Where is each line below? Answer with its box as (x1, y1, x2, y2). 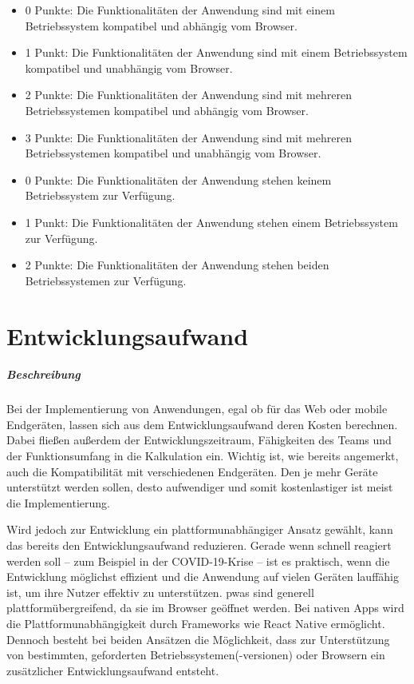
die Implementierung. (6, 494, 110, 511)
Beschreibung (6, 366, 81, 383)
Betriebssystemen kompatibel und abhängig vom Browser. (25, 101, 309, 118)
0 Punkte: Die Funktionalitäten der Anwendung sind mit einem (25, 2, 335, 18)
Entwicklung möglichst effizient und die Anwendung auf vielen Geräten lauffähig (6, 568, 399, 585)
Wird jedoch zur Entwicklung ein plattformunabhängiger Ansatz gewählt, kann (6, 521, 393, 538)
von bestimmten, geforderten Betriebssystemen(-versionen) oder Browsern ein (6, 646, 385, 663)
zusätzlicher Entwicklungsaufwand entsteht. (6, 662, 219, 678)
